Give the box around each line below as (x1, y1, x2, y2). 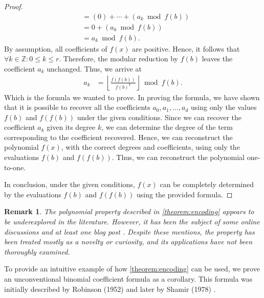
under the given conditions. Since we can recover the (77, 111, 242, 122)
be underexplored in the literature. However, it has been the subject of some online (4, 216, 260, 227)
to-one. (4, 162, 26, 172)
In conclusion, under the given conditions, (4, 179, 135, 190)
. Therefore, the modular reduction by (59, 53, 178, 64)
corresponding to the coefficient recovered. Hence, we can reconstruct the (4, 131, 233, 142)
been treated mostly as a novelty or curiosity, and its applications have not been (4, 236, 253, 247)
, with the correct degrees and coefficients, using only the (61, 142, 240, 152)
